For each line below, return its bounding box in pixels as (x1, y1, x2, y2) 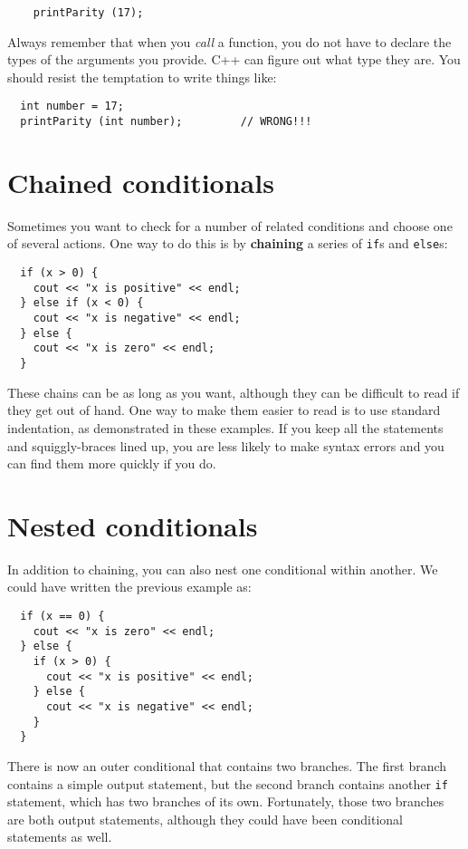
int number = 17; (20, 100, 124, 113)
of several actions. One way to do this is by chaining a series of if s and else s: (7, 234, 448, 253)
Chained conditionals (7, 163, 274, 200)
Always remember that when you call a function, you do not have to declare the (7, 32, 452, 51)
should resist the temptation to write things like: (7, 67, 277, 86)
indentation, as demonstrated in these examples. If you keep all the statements (7, 418, 444, 437)
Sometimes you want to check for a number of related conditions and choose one (7, 216, 453, 235)
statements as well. (7, 827, 112, 846)
